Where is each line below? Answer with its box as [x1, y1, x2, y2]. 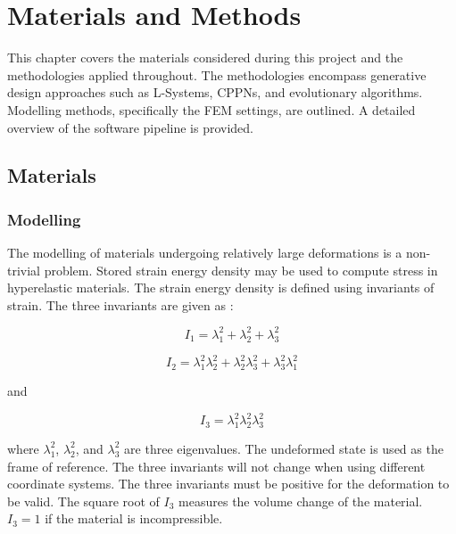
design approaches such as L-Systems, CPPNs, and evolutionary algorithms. [7, 83, 423, 102]
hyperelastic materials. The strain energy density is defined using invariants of [7, 278, 435, 297]
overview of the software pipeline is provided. [7, 118, 253, 136]
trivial [7, 260, 41, 279]
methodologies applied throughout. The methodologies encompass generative [7, 65, 427, 84]
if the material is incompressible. [45, 509, 223, 528]
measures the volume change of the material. [178, 491, 423, 510]
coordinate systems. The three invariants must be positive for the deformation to [7, 474, 450, 493]
